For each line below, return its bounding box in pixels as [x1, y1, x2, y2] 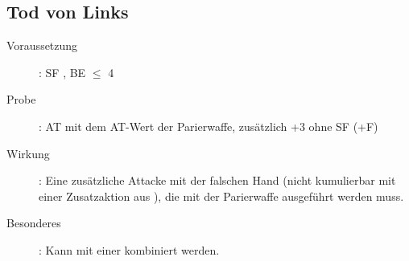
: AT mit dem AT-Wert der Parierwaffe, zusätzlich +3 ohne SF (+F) [39, 117, 378, 134]
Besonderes [6, 214, 61, 231]
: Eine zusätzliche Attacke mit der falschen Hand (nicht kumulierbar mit [39, 172, 396, 189]
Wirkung [6, 145, 50, 161]
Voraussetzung [6, 37, 78, 54]
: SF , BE [39, 63, 86, 80]
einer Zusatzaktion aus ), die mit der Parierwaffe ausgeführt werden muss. [39, 187, 404, 204]
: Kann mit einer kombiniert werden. [39, 241, 220, 258]
